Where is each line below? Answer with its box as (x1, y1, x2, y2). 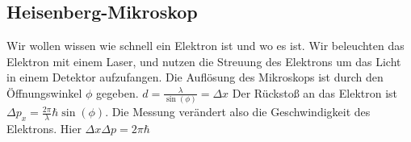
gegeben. (96, 84, 139, 101)
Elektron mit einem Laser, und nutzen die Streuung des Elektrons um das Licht (6, 52, 401, 69)
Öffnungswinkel (6, 84, 82, 101)
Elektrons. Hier (6, 120, 82, 137)
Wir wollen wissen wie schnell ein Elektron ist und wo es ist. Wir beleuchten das (6, 37, 405, 54)
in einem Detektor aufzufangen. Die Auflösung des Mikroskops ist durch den (6, 69, 384, 86)
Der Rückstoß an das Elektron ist (232, 84, 398, 101)
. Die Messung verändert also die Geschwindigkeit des (105, 103, 371, 120)
